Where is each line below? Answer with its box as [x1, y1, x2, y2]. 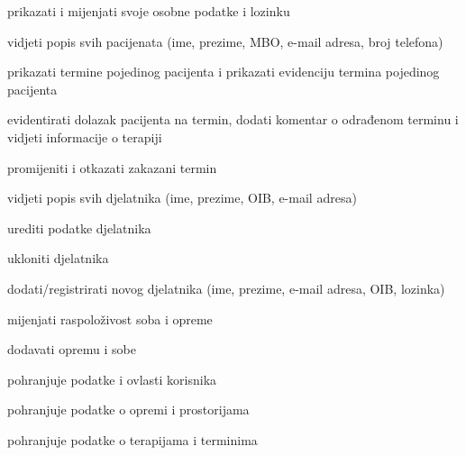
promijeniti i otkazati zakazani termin [7, 158, 217, 177]
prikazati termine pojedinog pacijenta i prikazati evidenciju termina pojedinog [7, 62, 440, 81]
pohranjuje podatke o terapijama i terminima [7, 430, 258, 449]
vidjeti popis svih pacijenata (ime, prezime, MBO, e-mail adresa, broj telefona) [7, 32, 443, 50]
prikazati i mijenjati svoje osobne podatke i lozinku [7, 2, 290, 20]
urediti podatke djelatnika [7, 218, 151, 237]
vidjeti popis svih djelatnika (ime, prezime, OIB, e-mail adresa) [7, 188, 357, 207]
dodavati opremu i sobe [7, 340, 136, 359]
